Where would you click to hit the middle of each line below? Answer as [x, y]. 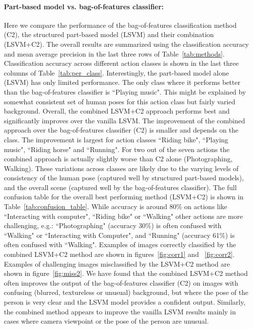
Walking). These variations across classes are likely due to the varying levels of [121, 168]
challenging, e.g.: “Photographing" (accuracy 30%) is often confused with [113, 225]
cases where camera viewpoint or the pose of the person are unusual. [107, 321]
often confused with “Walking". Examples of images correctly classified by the [120, 244]
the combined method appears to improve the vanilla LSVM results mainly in [120, 311]
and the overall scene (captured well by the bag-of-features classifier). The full [120, 187]
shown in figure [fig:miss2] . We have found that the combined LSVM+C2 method [126, 273]
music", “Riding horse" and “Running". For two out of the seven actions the [117, 149]
